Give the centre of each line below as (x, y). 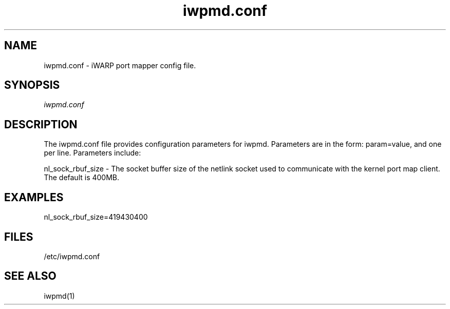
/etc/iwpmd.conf (72, 256)
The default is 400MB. (82, 178)
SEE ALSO (30, 276)
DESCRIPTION (41, 124)
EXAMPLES (34, 197)
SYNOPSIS (32, 85)
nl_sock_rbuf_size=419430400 (96, 217)
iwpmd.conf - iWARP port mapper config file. (120, 65)
